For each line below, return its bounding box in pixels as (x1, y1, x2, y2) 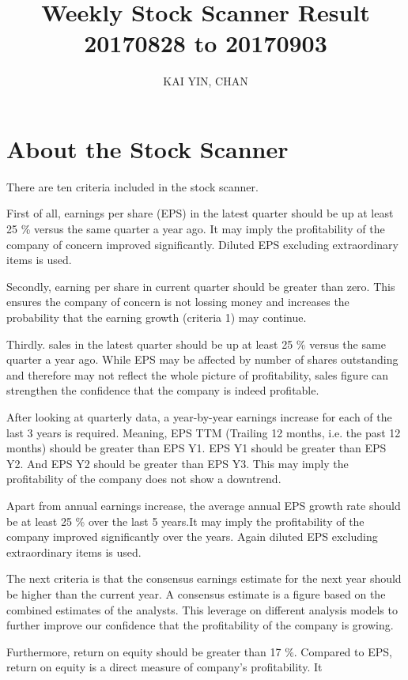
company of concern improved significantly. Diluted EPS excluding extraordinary (6, 236, 399, 252)
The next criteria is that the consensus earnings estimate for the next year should (6, 570, 402, 587)
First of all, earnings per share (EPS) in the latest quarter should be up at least (6, 205, 394, 221)
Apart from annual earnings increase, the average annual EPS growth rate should (6, 497, 401, 513)
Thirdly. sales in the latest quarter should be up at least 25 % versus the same (6, 335, 386, 352)
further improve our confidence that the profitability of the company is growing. (6, 617, 394, 633)
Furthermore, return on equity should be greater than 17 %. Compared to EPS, (6, 643, 392, 659)
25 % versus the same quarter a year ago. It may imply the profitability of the (6, 221, 385, 237)
